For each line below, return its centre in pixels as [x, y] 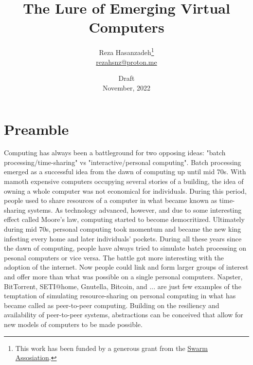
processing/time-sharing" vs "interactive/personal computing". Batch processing [123, 162]
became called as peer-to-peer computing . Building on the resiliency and [112, 305]
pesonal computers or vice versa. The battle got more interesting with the [114, 257]
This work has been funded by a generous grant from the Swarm [111, 348]
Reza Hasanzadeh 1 [126, 51]
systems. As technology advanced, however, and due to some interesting [135, 210]
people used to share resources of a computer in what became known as [110, 200]
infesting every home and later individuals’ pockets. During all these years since [123, 238]
